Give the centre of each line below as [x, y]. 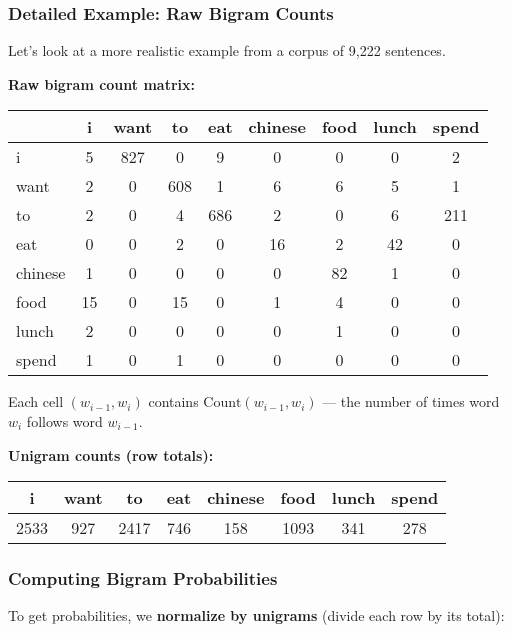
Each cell [36, 401]
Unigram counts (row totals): [111, 454]
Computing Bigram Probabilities [143, 578]
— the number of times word [411, 401]
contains [173, 401]
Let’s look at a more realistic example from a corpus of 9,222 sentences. [227, 50]
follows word [64, 421]
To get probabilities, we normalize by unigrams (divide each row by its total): [256, 615]
